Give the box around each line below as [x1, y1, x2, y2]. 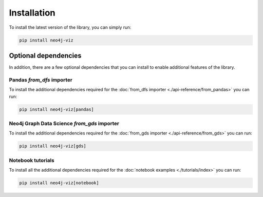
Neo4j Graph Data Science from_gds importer [9, 120, 119, 127]
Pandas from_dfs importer [9, 76, 73, 83]
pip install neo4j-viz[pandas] [19, 106, 94, 112]
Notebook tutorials [9, 157, 55, 163]
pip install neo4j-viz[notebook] [19, 180, 99, 185]
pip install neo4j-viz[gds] [19, 143, 86, 149]
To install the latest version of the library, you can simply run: [9, 24, 131, 30]
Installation [9, 7, 56, 18]
